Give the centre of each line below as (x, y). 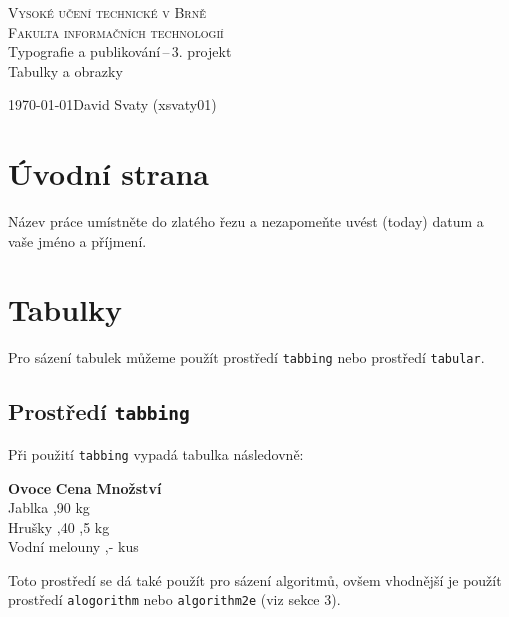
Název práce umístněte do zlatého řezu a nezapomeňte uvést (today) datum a (246, 221)
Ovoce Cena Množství (85, 487)
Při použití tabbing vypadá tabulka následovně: (156, 453)
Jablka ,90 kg (49, 507)
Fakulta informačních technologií (116, 31)
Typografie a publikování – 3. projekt (120, 51)
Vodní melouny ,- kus (73, 546)
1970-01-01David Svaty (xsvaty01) (112, 104)
